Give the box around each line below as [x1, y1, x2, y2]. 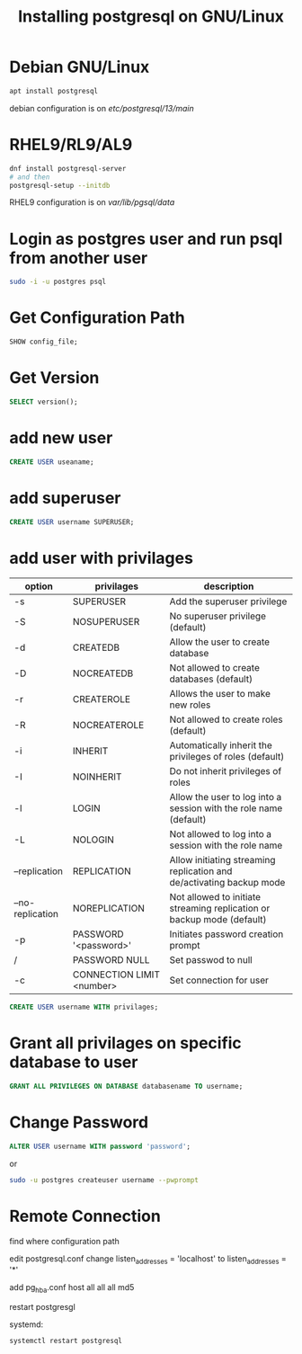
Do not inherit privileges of [169, 765, 282, 778]
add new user [9, 428, 113, 448]
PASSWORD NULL [72, 954, 150, 967]
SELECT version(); [9, 397, 78, 406]
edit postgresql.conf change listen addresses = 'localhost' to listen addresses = [9, 1252, 288, 1266]
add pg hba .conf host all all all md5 [9, 1282, 135, 1296]
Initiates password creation [169, 928, 284, 940]
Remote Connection [9, 1206, 162, 1226]
